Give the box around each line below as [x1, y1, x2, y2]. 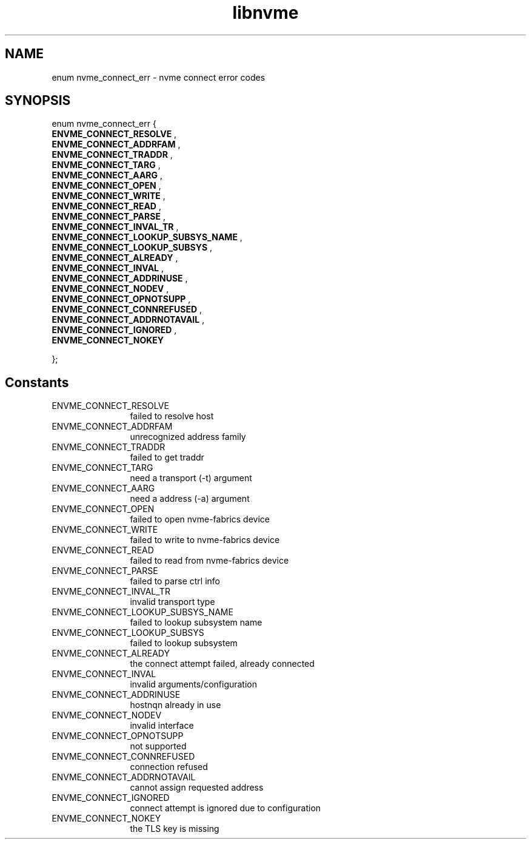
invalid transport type [130, 596, 215, 607]
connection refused [130, 761, 208, 772]
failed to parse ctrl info [130, 576, 220, 587]
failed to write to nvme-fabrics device [130, 535, 280, 545]
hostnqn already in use [130, 700, 221, 711]
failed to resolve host [130, 411, 214, 422]
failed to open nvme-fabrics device [130, 514, 270, 525]
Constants [5, 374, 69, 390]
